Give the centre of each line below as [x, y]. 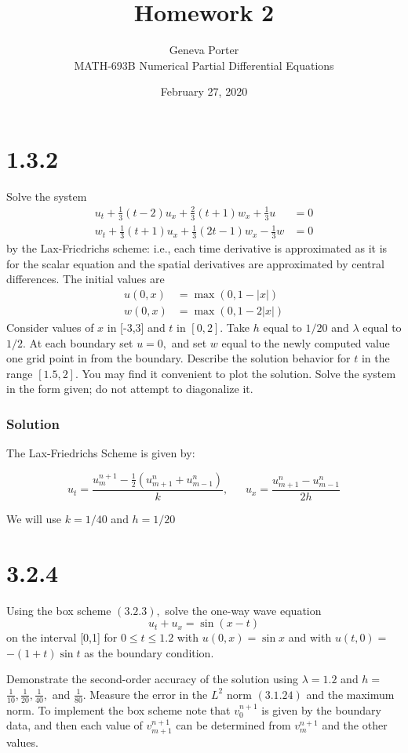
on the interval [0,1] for [62, 637]
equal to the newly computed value [306, 342]
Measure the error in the [149, 694]
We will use [34, 518]
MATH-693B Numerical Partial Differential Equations [204, 65]
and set [189, 342]
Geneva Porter [204, 50]
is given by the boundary [321, 709]
